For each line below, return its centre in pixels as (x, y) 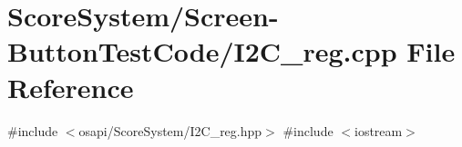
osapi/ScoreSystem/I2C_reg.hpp (170, 130)
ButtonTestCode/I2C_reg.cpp (202, 51)
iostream (378, 130)
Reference (71, 87)
